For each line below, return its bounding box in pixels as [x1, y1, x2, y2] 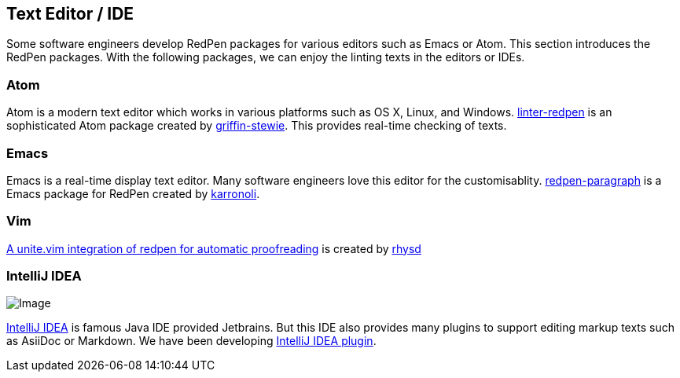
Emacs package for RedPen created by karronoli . [6, 186, 260, 200]
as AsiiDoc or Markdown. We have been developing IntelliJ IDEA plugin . [6, 334, 377, 348]
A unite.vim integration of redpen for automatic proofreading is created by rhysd [6, 241, 421, 255]
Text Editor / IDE [6, 4, 134, 24]
